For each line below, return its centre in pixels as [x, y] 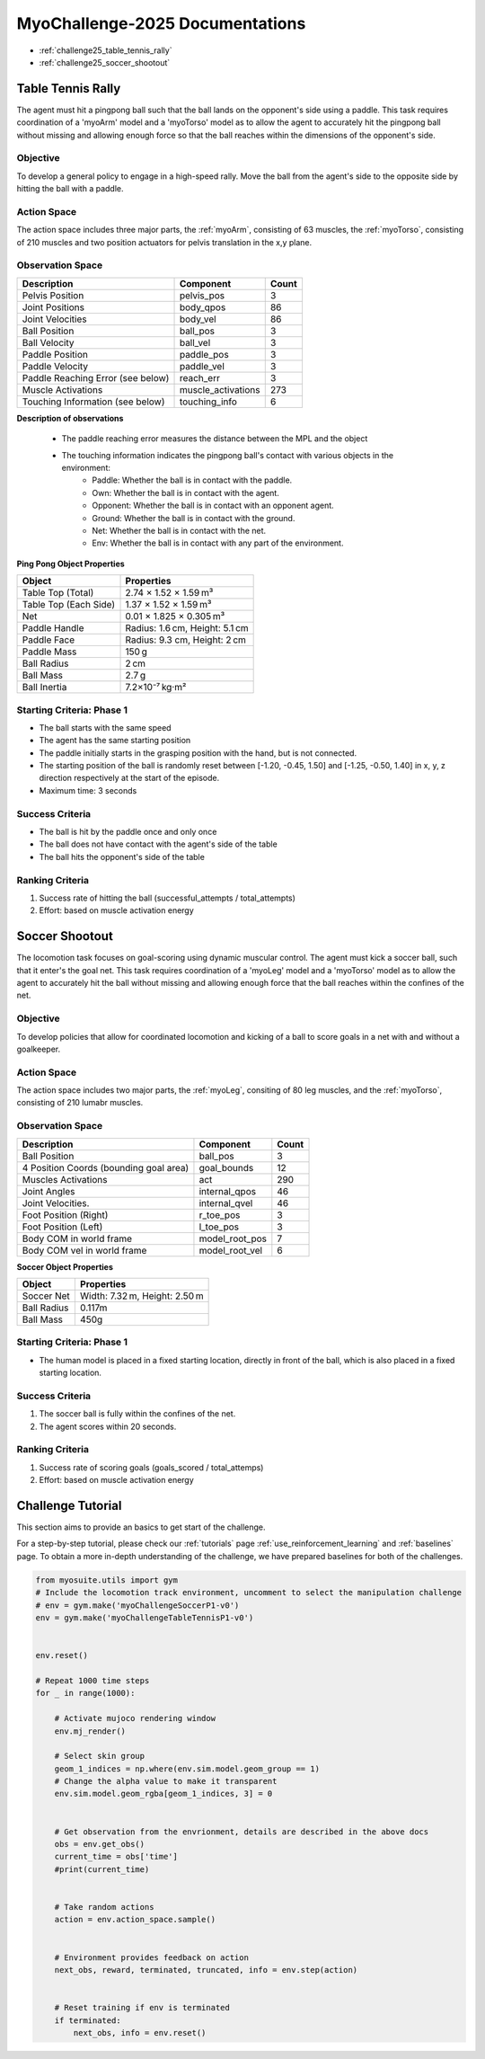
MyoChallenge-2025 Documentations [161, 23]
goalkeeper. [39, 1049]
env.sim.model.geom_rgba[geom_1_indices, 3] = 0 [163, 1794]
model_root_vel [231, 1250]
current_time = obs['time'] [116, 1857]
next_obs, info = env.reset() [140, 2032]
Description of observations [70, 418]
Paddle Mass [49, 652]
